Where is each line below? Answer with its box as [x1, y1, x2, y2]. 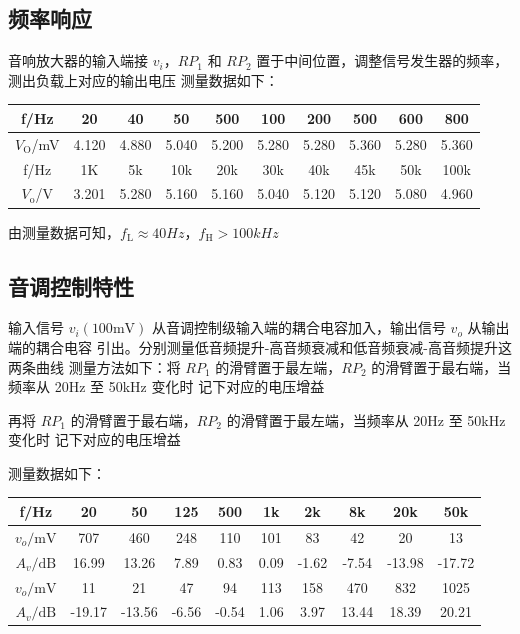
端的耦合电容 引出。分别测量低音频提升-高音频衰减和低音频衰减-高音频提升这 [8, 336, 512, 357]
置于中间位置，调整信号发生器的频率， [256, 50, 509, 71]
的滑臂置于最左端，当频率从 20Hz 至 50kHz [226, 409, 506, 430]
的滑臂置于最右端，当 [371, 356, 512, 377]
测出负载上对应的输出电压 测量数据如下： [8, 69, 279, 90]
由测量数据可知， [8, 221, 120, 242]
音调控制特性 [8, 270, 134, 301]
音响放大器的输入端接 [8, 50, 148, 71]
